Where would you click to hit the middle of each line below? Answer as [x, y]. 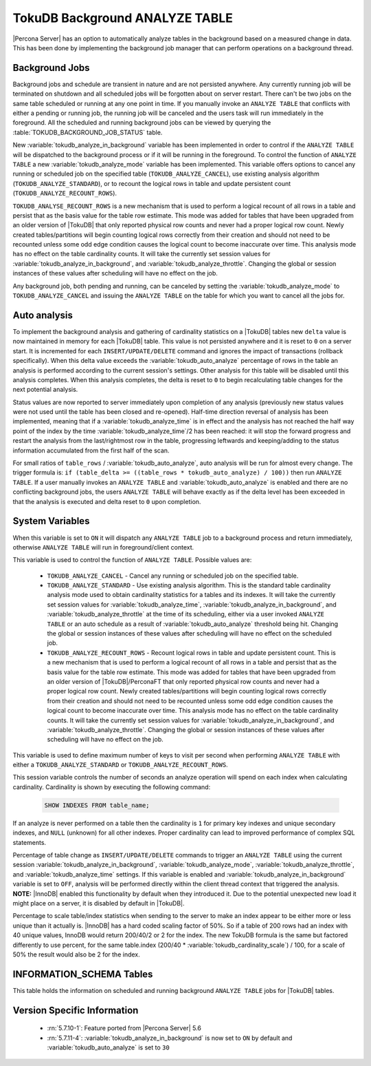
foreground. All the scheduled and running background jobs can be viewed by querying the [142, 123]
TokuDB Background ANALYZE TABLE [123, 18]
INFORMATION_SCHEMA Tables [83, 974]
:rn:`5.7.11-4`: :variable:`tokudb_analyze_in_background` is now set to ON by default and [170, 1038]
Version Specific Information [76, 1010]
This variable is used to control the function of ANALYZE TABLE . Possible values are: [132, 560]
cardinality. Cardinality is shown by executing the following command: [112, 787]
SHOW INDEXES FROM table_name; [97, 805]
